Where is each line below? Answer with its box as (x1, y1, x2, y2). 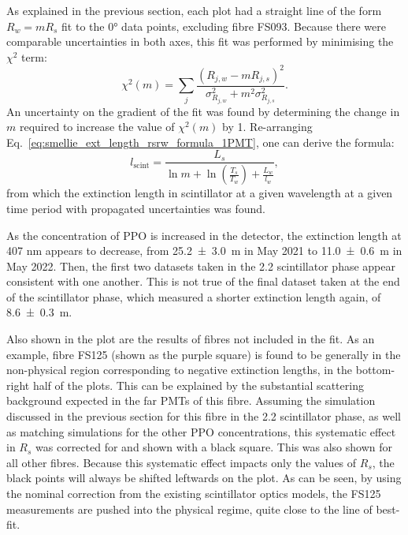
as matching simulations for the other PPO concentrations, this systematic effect (6, 423, 396, 440)
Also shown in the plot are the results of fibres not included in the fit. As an (6, 331, 375, 347)
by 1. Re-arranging (222, 118, 313, 135)
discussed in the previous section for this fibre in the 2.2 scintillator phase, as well (6, 408, 401, 425)
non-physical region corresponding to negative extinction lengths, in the (6, 361, 353, 378)
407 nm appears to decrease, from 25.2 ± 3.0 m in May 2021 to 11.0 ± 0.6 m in (6, 242, 402, 259)
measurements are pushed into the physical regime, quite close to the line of (6, 500, 373, 517)
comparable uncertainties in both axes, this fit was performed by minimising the (6, 33, 394, 50)
